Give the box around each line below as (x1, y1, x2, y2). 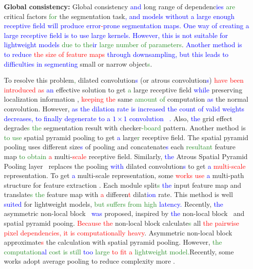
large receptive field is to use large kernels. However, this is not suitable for (4, 30, 228, 40)
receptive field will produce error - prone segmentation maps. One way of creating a (4, 20, 249, 31)
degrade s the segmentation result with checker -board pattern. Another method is (4, 123, 246, 133)
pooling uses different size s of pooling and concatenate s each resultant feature (4, 142, 236, 152)
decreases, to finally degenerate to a (4, 113, 111, 123)
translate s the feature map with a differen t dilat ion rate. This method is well (4, 189, 233, 199)
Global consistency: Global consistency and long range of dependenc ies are (4, 1, 235, 11)
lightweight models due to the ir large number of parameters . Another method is (4, 39, 242, 50)
